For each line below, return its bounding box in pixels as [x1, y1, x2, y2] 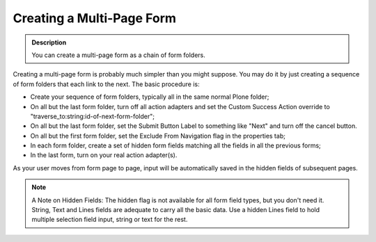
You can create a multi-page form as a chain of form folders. [31, 51, 205, 59]
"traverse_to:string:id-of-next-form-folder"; [30, 112, 155, 120]
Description [31, 38, 67, 47]
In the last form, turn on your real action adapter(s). [30, 151, 178, 159]
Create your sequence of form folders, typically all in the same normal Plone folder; [30, 92, 269, 101]
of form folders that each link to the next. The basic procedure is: [13, 80, 200, 88]
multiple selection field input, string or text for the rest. [31, 216, 188, 224]
